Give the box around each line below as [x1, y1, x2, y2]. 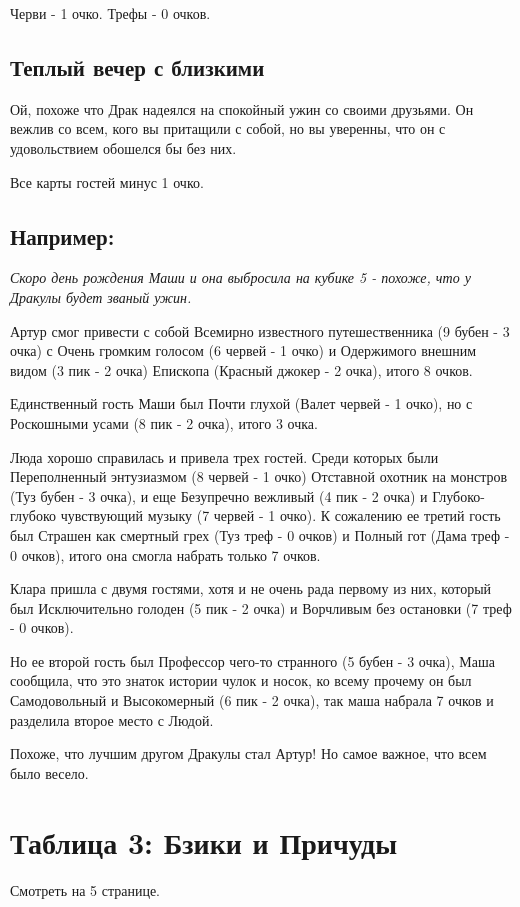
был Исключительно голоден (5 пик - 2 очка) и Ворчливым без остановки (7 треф [10, 597, 512, 618]
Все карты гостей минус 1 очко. [10, 171, 204, 192]
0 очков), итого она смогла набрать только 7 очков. [10, 544, 321, 565]
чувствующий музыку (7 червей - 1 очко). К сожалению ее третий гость [60, 505, 501, 526]
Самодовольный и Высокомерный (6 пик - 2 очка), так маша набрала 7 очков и [10, 690, 494, 711]
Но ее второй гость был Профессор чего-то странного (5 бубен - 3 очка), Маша [10, 650, 495, 671]
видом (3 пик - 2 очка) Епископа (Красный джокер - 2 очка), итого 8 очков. [10, 359, 473, 380]
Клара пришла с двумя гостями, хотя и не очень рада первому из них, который [10, 578, 492, 599]
